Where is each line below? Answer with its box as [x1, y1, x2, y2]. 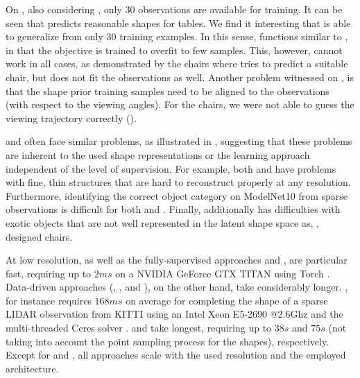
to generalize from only [6, 29, 103, 44]
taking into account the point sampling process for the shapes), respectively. [6, 334, 329, 348]
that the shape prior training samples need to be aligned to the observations [6, 83, 329, 98]
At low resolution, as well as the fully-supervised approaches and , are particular [6, 252, 348, 267]
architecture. [6, 361, 59, 375]
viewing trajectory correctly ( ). [6, 110, 137, 125]
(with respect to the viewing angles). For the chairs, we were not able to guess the [6, 97, 354, 112]
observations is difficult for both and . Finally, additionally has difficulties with [6, 202, 341, 216]
